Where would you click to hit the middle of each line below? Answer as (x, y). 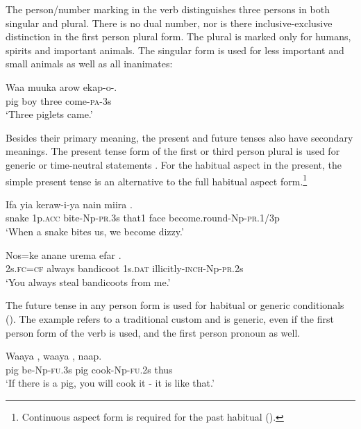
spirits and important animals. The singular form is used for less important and (175, 50)
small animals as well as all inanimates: (89, 64)
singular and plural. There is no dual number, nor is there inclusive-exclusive (169, 23)
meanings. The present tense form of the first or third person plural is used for (173, 151)
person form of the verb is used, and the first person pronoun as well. (153, 332)
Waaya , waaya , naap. (54, 356)
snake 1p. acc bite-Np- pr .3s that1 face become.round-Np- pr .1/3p (143, 218)
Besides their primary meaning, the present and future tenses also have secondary (179, 137)
